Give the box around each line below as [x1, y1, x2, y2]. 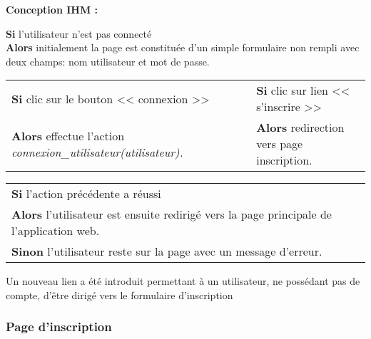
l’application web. [11, 222, 100, 239]
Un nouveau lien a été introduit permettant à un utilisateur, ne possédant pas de [6, 273, 360, 288]
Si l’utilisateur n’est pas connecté [6, 26, 152, 41]
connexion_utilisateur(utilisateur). [11, 143, 183, 160]
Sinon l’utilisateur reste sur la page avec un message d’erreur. [11, 243, 322, 260]
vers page [256, 135, 303, 152]
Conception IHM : [6, 2, 98, 16]
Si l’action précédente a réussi [11, 185, 161, 202]
